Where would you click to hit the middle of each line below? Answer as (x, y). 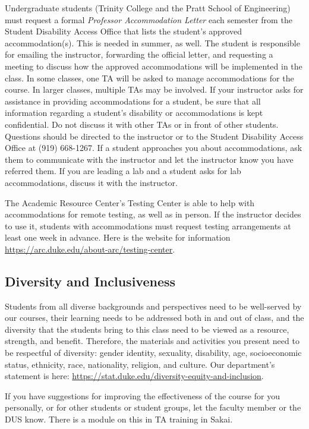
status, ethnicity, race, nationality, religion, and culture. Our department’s (140, 364)
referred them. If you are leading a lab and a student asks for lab (123, 171)
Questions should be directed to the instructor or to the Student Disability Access (154, 136)
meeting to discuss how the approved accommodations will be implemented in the (154, 66)
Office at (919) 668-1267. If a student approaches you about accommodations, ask (154, 148)
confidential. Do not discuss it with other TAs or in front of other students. (142, 124)
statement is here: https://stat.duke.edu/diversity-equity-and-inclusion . (134, 376)
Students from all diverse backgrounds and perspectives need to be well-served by (153, 306)
